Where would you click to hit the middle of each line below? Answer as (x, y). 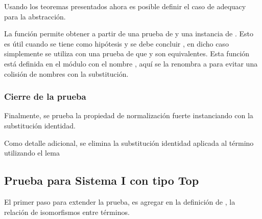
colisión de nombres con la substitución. (66, 73)
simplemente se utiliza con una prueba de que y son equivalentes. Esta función (127, 53)
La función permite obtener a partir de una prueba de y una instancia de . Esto (129, 34)
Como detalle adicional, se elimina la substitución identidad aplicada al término (129, 143)
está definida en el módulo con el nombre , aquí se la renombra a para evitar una (131, 63)
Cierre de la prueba (45, 96)
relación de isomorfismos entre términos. (67, 212)
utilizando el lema (32, 153)
